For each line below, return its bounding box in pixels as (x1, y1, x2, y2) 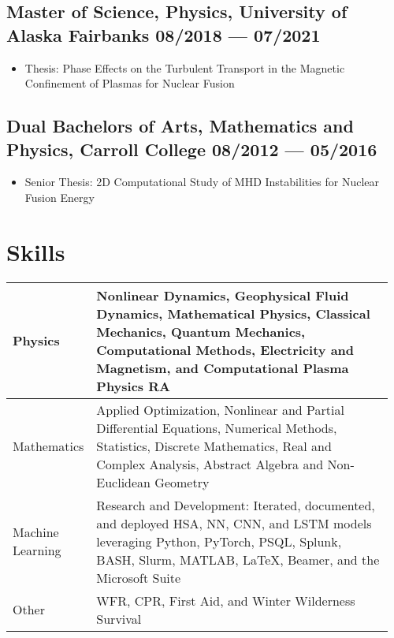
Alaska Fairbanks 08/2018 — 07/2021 (6, 22, 321, 47)
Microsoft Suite (96, 568, 181, 587)
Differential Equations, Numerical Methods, (96, 418, 337, 437)
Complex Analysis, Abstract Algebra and (96, 454, 324, 473)
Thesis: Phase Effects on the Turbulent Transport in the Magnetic (24, 59, 345, 76)
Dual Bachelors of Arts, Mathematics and (6, 114, 354, 138)
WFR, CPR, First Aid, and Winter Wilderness (96, 591, 355, 610)
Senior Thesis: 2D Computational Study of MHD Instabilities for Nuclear (24, 173, 380, 190)
